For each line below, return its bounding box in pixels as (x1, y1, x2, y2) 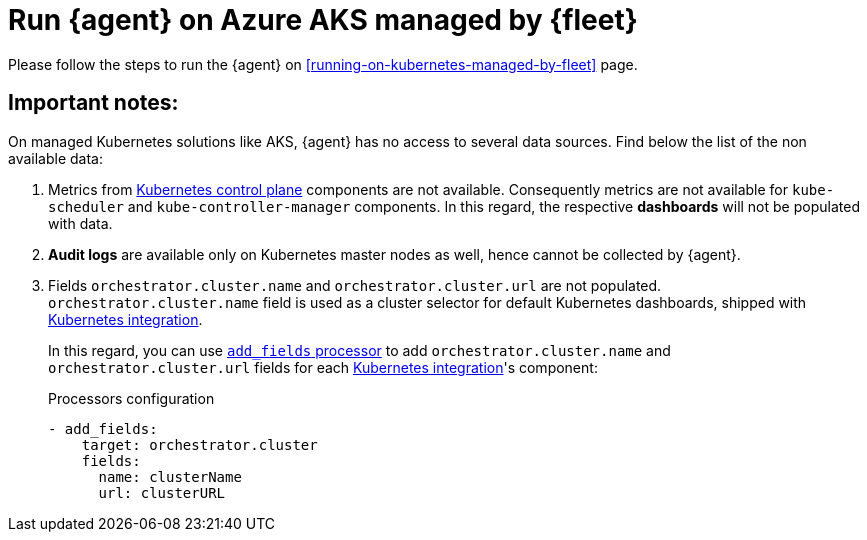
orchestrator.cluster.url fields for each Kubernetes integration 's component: (48, 358, 598, 376)
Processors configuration (48, 389, 215, 407)
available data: (8, 149, 103, 167)
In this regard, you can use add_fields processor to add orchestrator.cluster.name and (48, 341, 671, 359)
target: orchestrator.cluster (81, 436, 318, 453)
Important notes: (8, 90, 179, 116)
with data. (48, 214, 113, 232)
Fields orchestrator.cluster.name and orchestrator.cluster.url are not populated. (48, 276, 662, 294)
